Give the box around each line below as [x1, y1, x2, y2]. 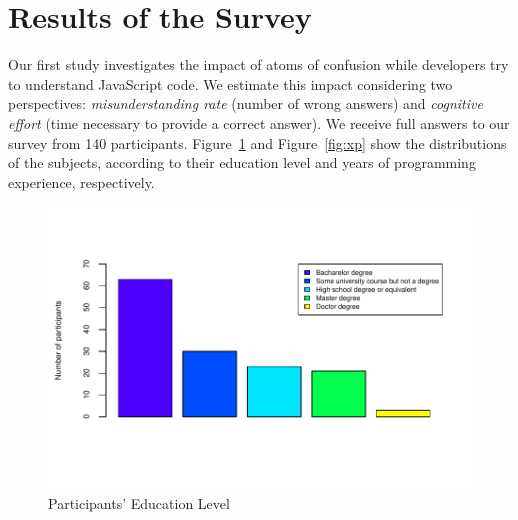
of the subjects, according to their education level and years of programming [8, 152, 476, 173]
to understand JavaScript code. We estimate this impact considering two [8, 73, 453, 94]
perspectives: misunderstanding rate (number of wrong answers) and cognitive [8, 93, 483, 114]
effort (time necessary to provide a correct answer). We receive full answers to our [8, 112, 510, 133]
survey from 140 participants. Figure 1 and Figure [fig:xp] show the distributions [8, 132, 507, 153]
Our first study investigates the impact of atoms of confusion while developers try [8, 54, 509, 75]
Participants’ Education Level [48, 492, 230, 513]
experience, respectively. [8, 171, 155, 192]
